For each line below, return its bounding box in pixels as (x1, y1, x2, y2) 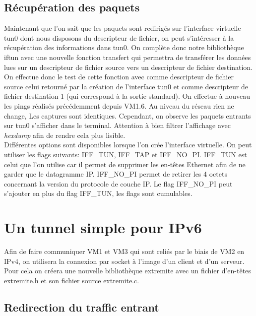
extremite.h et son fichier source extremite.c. (4, 275, 139, 285)
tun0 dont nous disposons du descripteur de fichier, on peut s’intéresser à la (4, 32, 234, 43)
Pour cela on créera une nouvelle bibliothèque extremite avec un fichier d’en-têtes (4, 265, 251, 276)
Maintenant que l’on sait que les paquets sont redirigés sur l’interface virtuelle (4, 23, 241, 33)
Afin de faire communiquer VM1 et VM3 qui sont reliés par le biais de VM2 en (4, 246, 245, 256)
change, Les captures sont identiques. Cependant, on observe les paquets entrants (4, 110, 251, 121)
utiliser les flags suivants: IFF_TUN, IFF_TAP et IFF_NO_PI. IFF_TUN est (4, 149, 247, 159)
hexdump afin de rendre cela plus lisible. (4, 129, 126, 140)
